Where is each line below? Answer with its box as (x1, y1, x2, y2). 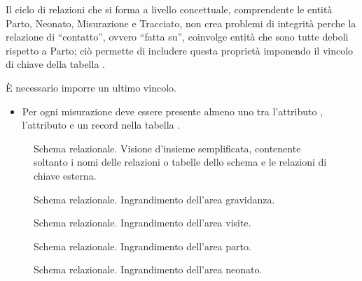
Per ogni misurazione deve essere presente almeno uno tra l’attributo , (22, 103, 323, 118)
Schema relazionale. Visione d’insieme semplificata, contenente (34, 140, 301, 155)
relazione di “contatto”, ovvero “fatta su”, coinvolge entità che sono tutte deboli (6, 29, 349, 44)
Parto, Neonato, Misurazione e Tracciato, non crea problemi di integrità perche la (6, 15, 356, 30)
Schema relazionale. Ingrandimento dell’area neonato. (34, 262, 263, 277)
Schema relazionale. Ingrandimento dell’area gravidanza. (34, 192, 275, 206)
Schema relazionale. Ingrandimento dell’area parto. (34, 238, 251, 253)
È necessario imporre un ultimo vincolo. (6, 80, 176, 94)
